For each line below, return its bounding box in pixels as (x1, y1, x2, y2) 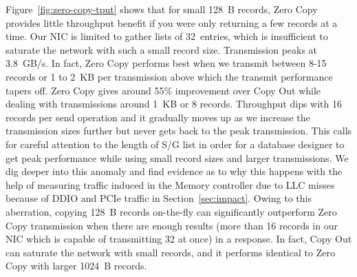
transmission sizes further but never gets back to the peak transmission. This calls (6, 123, 352, 138)
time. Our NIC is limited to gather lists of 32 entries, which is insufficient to (6, 29, 328, 43)
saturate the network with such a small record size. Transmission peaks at (6, 42, 318, 57)
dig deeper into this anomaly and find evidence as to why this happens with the (6, 164, 343, 178)
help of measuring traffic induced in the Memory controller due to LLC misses (6, 177, 335, 192)
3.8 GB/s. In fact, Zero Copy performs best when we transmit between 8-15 (6, 56, 327, 70)
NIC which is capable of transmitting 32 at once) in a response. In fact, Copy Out (6, 232, 352, 246)
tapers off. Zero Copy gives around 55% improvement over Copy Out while (6, 83, 321, 97)
